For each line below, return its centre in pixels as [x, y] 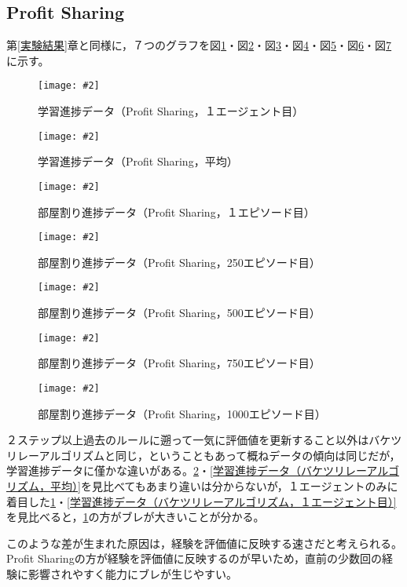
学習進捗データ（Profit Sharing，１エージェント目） [171, 111]
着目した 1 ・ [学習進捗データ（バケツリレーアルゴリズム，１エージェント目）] [202, 501]
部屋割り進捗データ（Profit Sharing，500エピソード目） [179, 313]
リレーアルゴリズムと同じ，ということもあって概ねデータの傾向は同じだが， [203, 455]
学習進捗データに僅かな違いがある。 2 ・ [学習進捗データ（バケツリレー [187, 470]
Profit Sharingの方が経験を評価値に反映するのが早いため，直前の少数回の [194, 558]
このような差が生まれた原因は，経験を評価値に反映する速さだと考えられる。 [204, 543]
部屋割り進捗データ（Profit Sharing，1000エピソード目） [182, 413]
